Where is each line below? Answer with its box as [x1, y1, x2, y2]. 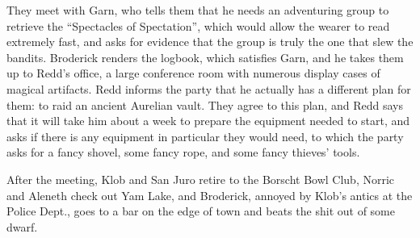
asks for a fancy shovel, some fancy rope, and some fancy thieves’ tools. [6, 144, 360, 161]
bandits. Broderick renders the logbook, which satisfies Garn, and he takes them [6, 48, 404, 65]
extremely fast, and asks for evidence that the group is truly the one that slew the [6, 33, 414, 50]
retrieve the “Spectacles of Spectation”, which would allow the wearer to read [6, 17, 390, 34]
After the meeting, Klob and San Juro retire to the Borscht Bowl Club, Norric [6, 170, 395, 187]
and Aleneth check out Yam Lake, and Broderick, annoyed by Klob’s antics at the [6, 186, 413, 203]
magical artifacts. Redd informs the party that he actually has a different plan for [6, 80, 411, 97]
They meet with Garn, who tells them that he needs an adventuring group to [6, 2, 389, 18]
